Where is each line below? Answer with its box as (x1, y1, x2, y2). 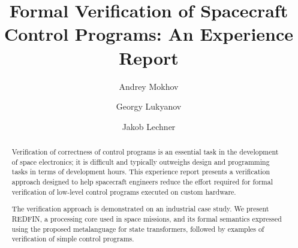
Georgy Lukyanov (116, 100, 182, 113)
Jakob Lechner (122, 120, 176, 132)
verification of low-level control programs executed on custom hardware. (11, 186, 236, 196)
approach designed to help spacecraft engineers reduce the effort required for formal (11, 177, 273, 187)
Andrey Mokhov (119, 80, 179, 92)
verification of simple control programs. (11, 234, 134, 244)
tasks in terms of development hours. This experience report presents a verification (11, 167, 270, 177)
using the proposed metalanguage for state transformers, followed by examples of (11, 223, 264, 234)
